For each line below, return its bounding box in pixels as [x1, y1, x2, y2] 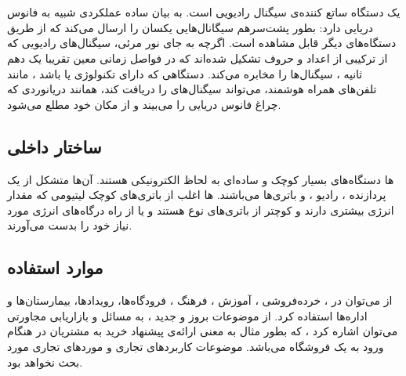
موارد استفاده [7, 255, 103, 280]
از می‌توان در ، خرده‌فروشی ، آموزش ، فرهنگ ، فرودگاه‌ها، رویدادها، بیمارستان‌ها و [7, 292, 393, 309]
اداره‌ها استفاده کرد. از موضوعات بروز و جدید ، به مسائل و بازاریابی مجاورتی [7, 307, 368, 324]
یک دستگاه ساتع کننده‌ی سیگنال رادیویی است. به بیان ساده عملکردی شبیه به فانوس [7, 4, 401, 20]
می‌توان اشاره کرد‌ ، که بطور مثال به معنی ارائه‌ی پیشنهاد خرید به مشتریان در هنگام [7, 323, 398, 339]
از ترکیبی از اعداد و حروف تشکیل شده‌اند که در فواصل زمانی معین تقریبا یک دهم [7, 49, 388, 66]
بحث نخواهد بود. [7, 353, 83, 370]
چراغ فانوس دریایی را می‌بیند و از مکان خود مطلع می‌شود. [7, 96, 281, 112]
